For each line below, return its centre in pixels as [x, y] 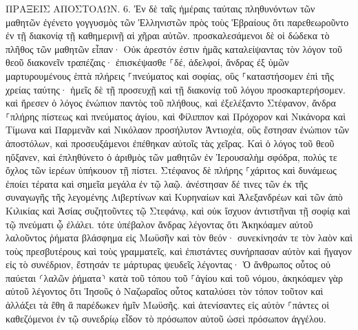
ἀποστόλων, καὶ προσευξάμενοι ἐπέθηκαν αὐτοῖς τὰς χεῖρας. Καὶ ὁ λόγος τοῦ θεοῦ [170, 143]
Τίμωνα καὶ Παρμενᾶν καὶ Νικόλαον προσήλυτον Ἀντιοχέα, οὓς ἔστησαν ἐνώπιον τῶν [177, 130]
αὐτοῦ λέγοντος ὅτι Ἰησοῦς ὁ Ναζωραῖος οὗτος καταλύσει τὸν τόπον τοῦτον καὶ [165, 291]
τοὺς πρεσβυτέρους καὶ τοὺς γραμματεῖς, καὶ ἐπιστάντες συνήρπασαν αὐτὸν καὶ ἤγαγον [179, 251]
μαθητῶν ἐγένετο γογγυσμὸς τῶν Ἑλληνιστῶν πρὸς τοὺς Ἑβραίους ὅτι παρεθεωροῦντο [177, 22]
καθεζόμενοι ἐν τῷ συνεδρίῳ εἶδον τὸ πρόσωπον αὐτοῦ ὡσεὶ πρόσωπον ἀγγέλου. [166, 318]
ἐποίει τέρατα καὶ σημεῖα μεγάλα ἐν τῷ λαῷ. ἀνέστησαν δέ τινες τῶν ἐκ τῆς [157, 183]
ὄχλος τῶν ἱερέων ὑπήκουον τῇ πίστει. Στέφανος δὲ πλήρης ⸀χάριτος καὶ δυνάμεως [171, 170]
